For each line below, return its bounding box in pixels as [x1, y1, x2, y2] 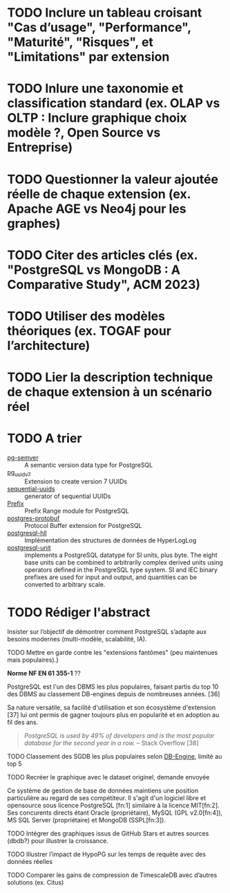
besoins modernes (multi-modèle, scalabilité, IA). [7, 635, 147, 643]
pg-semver [7, 454, 39, 462]
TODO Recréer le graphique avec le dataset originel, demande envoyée [7, 772, 210, 781]
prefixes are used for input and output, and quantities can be [24, 573, 198, 581]
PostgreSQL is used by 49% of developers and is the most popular [23, 731, 215, 739]
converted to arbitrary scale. [24, 580, 106, 588]
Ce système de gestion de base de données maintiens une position [7, 786, 199, 795]
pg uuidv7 [7, 468, 31, 478]
